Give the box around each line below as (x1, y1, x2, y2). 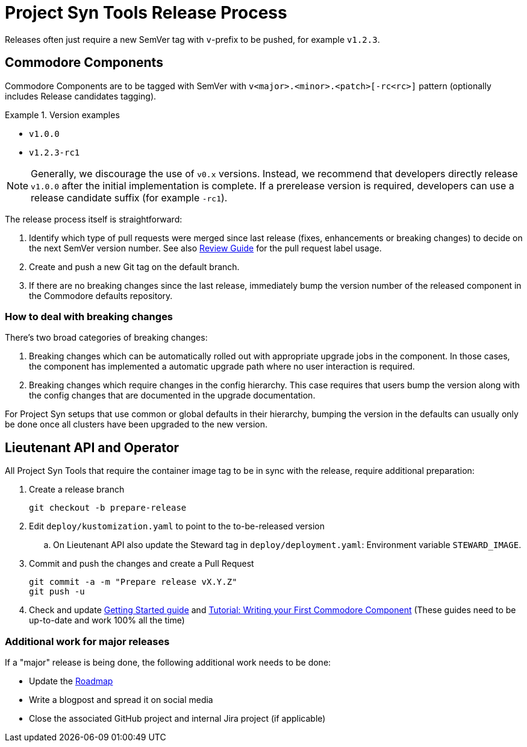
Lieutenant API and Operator (5, 440, 179, 455)
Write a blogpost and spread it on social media (29, 694, 213, 705)
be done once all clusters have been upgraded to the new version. (5, 419, 267, 430)
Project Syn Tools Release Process (5, 2, 287, 23)
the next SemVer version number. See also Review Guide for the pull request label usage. (29, 242, 382, 253)
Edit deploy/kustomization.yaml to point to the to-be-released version (29, 521, 325, 532)
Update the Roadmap (29, 675, 113, 686)
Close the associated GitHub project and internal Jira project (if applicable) (29, 713, 326, 723)
